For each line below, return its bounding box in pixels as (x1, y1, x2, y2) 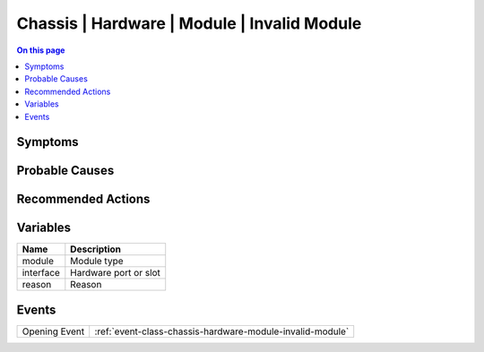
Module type (70, 255, 125, 268)
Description (70, 243, 121, 255)
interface (22, 267, 60, 279)
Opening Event (22, 325, 85, 338)
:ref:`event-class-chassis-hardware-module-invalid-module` (94, 325, 350, 338)
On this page (16, 45, 65, 56)
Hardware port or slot (70, 267, 161, 279)
